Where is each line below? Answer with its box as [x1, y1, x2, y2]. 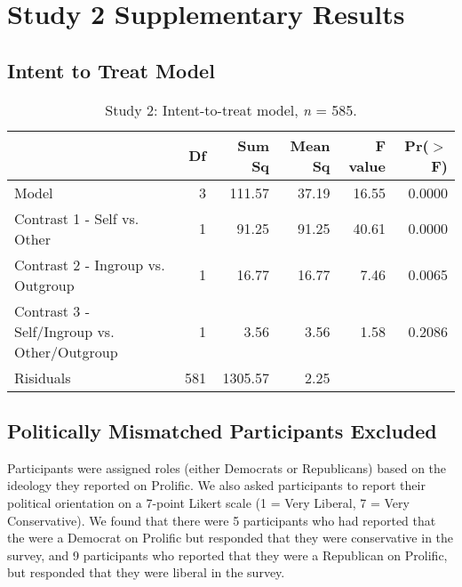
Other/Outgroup [14, 341, 118, 362]
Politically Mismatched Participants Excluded [7, 416, 437, 444]
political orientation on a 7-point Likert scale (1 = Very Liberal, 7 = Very [7, 493, 410, 511]
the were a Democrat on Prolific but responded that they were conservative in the [7, 528, 454, 547]
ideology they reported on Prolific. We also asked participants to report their [7, 476, 426, 495]
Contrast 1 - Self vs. [14, 207, 139, 229]
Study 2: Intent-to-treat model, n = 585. [105, 99, 357, 120]
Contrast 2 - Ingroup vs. [14, 253, 165, 275]
